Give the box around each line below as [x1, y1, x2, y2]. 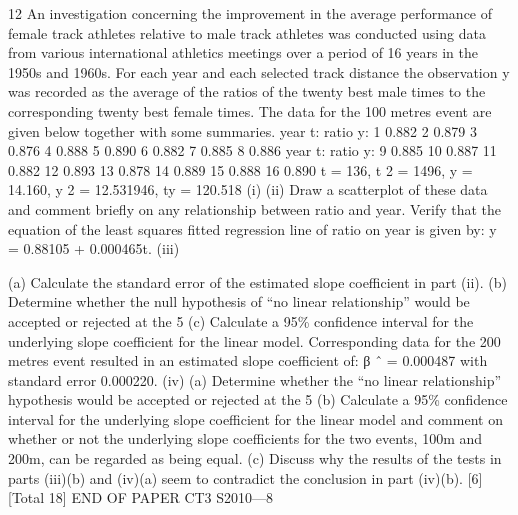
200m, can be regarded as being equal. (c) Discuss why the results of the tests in [8, 448, 502, 469]
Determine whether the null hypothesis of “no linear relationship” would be [8, 291, 470, 312]
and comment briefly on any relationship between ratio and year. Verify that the [8, 198, 502, 219]
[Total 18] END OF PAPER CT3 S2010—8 [8, 487, 274, 508]
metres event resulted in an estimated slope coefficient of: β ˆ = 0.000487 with [8, 350, 488, 371]
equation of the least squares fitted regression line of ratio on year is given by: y [8, 218, 497, 239]
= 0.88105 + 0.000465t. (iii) [8, 238, 180, 259]
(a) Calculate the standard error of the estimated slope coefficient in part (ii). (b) [8, 271, 507, 292]
